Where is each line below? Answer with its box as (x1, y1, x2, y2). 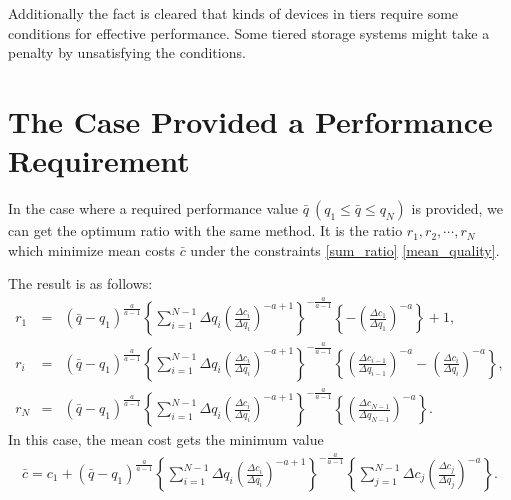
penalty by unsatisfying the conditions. (8, 42, 246, 63)
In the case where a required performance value (8, 198, 298, 219)
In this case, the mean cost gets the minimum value (8, 429, 324, 450)
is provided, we (411, 198, 504, 219)
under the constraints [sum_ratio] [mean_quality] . (190, 239, 500, 260)
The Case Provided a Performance (8, 100, 493, 141)
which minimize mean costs (8, 239, 175, 260)
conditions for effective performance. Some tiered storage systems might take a (8, 22, 490, 43)
